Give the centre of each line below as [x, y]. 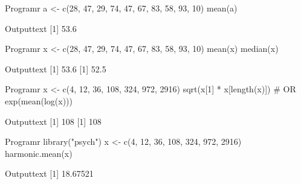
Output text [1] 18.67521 [49, 173]
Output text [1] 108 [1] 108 [53, 121]
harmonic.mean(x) [39, 153]
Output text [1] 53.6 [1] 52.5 [56, 68]
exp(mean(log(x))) [39, 100]
